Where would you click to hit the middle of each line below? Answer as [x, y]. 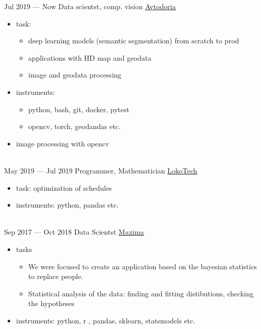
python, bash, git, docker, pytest [79, 109]
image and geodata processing [75, 75]
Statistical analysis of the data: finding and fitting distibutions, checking [141, 293]
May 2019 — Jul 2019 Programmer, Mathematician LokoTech [101, 170]
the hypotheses [51, 303]
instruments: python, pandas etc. [67, 205]
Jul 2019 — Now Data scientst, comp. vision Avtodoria [90, 6]
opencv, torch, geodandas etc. [74, 126]
